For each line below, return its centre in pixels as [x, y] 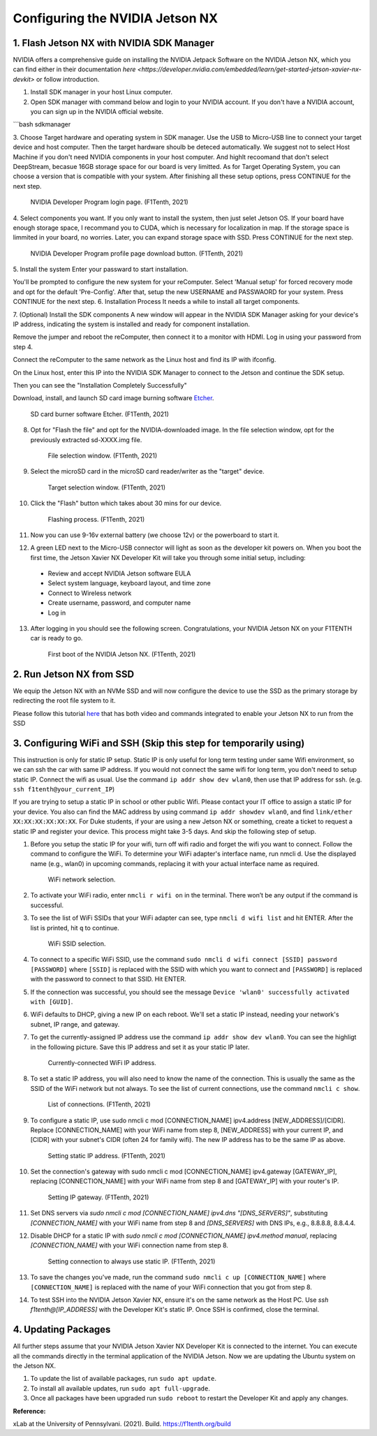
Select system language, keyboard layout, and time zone [129, 583]
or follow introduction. [68, 79]
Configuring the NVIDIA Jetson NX [116, 18]
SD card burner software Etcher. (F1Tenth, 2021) [99, 414]
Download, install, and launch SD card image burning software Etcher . [113, 398]
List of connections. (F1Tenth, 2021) [99, 1104]
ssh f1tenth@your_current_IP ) [64, 789]
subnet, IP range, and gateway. [75, 1024]
